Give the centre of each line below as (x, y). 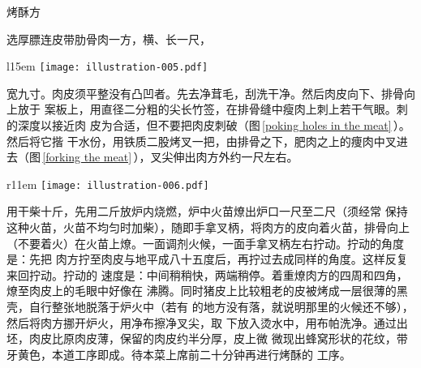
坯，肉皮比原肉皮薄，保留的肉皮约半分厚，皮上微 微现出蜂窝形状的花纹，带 (207, 338)
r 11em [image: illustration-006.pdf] (108, 184)
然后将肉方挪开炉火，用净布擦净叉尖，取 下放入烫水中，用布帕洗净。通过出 (207, 322)
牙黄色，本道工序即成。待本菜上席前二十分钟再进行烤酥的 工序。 (179, 354)
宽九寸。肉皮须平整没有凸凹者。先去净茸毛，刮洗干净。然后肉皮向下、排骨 (205, 93)
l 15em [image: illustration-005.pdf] (107, 66)
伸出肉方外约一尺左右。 (236, 157)
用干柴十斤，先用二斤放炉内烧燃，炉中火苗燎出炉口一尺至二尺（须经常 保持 (207, 211)
